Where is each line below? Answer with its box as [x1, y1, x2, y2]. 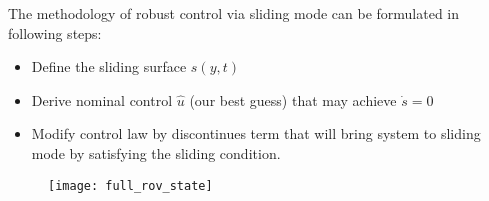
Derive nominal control [31, 89, 173, 110]
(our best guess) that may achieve [189, 89, 397, 110]
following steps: [8, 22, 102, 43]
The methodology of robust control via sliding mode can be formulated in [8, 3, 460, 23]
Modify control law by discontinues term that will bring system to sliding [31, 123, 481, 144]
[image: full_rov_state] [48, 178, 213, 193]
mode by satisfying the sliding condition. [31, 142, 281, 163]
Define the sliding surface [31, 56, 187, 77]
